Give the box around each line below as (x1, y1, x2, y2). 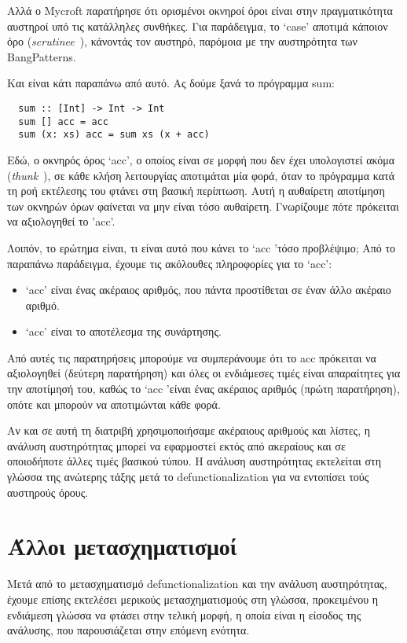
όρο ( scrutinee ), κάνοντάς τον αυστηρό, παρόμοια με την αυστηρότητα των (7, 33, 357, 50)
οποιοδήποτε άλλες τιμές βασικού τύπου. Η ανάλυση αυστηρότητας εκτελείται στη (7, 453, 381, 469)
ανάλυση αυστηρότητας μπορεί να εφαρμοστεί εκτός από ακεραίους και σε (7, 437, 346, 454)
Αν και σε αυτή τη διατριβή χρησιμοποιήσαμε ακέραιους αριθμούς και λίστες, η (7, 422, 371, 439)
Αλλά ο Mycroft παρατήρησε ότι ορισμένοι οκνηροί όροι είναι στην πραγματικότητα (7, 2, 393, 18)
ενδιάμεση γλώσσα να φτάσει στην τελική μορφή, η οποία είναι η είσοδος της (7, 606, 361, 623)
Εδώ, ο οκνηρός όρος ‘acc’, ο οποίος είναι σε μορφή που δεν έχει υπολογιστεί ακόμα (7, 151, 395, 167)
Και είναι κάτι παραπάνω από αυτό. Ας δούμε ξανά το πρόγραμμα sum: (7, 75, 335, 91)
